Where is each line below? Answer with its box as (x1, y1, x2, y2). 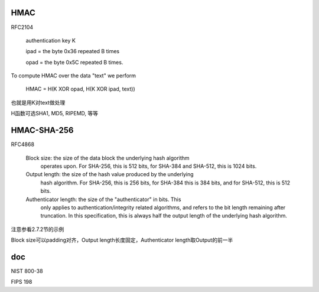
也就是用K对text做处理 (11, 99, 66, 106)
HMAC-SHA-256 (11, 125, 74, 135)
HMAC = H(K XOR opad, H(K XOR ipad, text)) (25, 86, 135, 93)
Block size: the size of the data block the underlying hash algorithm (25, 154, 190, 161)
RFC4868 (11, 141, 35, 148)
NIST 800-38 (11, 267, 44, 274)
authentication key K (25, 37, 76, 44)
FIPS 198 (11, 278, 32, 285)
